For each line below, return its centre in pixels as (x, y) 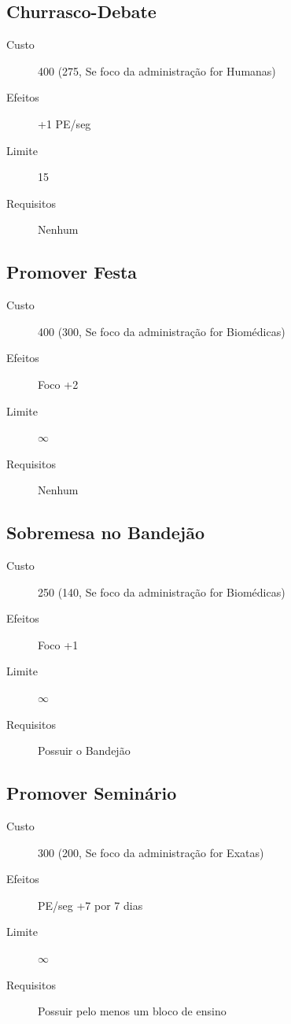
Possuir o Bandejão (84, 750)
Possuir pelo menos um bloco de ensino (132, 1011)
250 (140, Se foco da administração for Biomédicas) (162, 591)
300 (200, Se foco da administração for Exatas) (151, 852)
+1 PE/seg (64, 123)
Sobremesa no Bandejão (105, 532)
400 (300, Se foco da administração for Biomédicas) (162, 331)
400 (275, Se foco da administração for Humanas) (157, 70)
